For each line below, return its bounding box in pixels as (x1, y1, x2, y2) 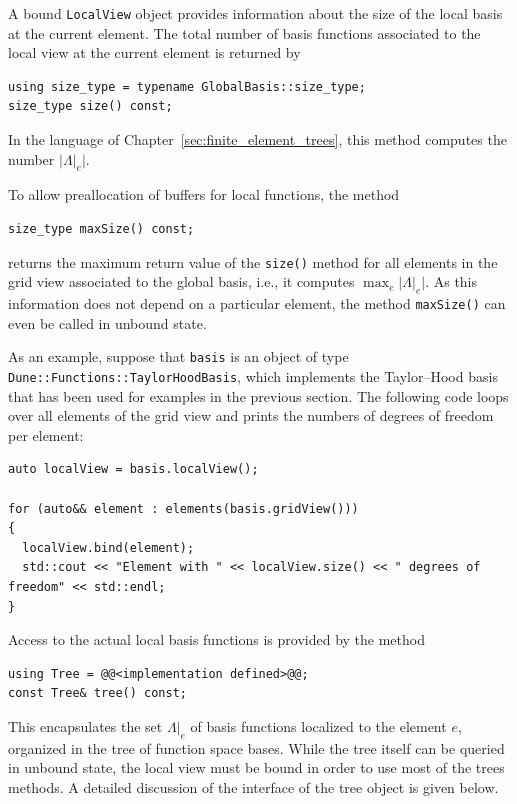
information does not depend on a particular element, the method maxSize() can (8, 293, 506, 314)
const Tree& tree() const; (8, 686, 187, 701)
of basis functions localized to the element (190, 715, 447, 736)
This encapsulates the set (8, 715, 163, 736)
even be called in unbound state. (8, 312, 207, 333)
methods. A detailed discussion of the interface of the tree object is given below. (8, 776, 499, 797)
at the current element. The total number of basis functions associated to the (8, 22, 481, 43)
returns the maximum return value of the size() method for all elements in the (8, 251, 498, 272)
